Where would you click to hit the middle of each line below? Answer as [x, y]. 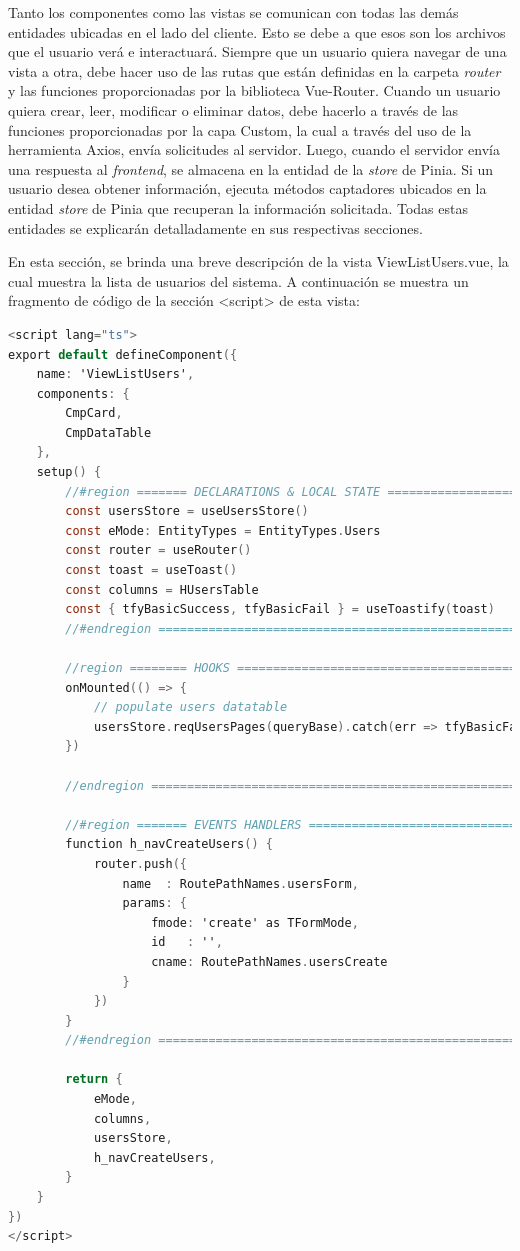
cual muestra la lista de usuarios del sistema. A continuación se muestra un [238, 280]
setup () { [69, 472]
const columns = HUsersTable [162, 589]
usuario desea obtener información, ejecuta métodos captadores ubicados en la [247, 188]
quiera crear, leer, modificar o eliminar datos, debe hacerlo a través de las [233, 109]
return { [94, 1079]
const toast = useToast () [151, 570]
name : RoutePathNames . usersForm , [240, 883]
